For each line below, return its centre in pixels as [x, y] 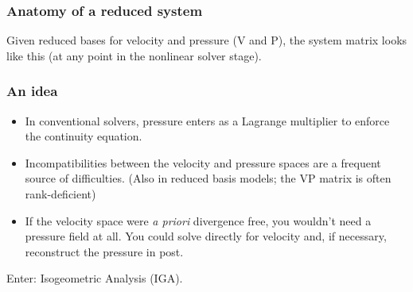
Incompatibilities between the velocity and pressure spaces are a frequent [203, 162]
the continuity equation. [84, 136]
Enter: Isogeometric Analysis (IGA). [95, 278]
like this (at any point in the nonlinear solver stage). [134, 55]
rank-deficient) [60, 194]
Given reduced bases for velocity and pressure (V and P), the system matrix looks [207, 40]
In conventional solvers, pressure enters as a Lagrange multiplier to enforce [207, 120]
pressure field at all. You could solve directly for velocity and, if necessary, [206, 236]
